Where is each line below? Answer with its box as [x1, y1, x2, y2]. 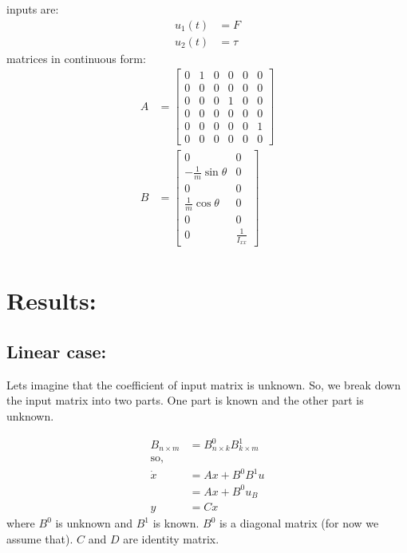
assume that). [6, 530, 73, 547]
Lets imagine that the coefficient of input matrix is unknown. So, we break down [6, 376, 401, 393]
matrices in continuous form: [6, 49, 146, 66]
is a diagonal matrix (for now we [219, 515, 379, 531]
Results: [6, 284, 97, 317]
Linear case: [6, 338, 107, 363]
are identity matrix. [123, 530, 219, 547]
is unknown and [55, 515, 133, 531]
